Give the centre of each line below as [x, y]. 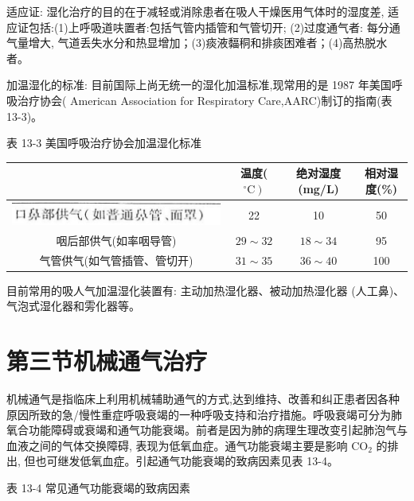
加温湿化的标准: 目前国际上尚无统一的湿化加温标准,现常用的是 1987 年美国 [199, 85]
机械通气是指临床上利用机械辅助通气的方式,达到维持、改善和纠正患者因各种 [203, 398]
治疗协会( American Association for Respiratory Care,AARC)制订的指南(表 [205, 100]
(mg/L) [318, 188]
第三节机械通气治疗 [107, 361]
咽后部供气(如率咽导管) [116, 240]
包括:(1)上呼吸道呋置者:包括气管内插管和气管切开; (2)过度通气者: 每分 [209, 27]
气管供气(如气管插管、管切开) [116, 260]
